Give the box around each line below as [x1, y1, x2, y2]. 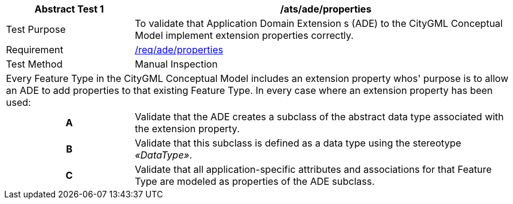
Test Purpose [6, 23, 66, 35]
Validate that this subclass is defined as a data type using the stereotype [135, 137, 462, 149]
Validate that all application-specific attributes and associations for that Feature [135, 163, 492, 175]
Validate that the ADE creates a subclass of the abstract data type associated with [135, 111, 504, 123]
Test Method [6, 58, 63, 70]
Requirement [6, 44, 63, 56]
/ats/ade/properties [280, 3, 372, 15]
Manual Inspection [135, 58, 218, 70]
